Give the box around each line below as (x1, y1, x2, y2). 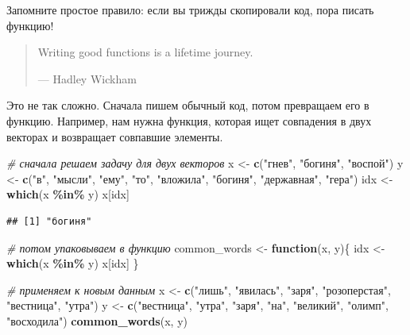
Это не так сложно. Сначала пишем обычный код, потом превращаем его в (6, 97, 369, 114)
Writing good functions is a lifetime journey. (37, 44, 253, 60)
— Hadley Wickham (37, 70, 137, 87)
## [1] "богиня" (6, 215, 92, 227)
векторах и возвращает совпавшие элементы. (6, 128, 223, 144)
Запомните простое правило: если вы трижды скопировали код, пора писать (6, 2, 374, 17)
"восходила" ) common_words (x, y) (6, 312, 188, 329)
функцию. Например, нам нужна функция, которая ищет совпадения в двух (6, 112, 372, 129)
